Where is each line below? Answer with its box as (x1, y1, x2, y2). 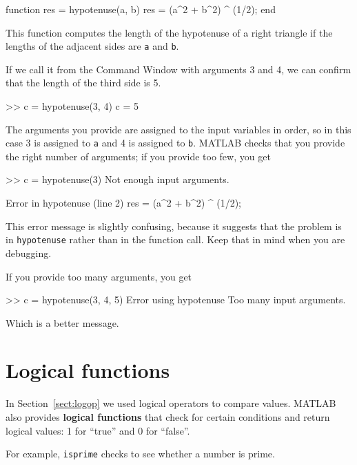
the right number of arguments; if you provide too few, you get (6, 149, 271, 163)
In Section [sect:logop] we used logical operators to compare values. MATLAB (6, 396, 336, 410)
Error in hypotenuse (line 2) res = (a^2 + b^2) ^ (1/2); (6, 196, 241, 210)
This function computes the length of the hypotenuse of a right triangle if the (6, 25, 333, 39)
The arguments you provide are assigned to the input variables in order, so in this (6, 122, 351, 136)
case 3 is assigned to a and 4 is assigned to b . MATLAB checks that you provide (6, 135, 345, 150)
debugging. (6, 245, 52, 260)
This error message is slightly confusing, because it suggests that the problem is (6, 218, 342, 233)
